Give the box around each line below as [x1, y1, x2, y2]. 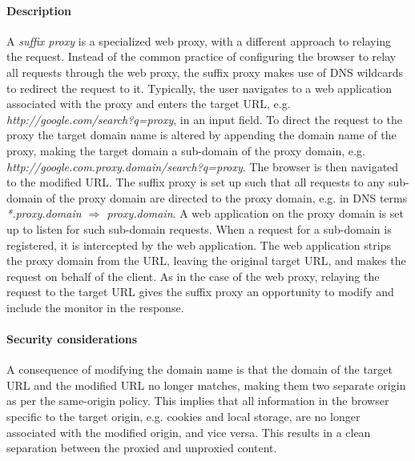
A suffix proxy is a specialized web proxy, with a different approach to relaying [6, 32, 392, 49]
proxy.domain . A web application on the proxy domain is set [107, 205, 404, 222]
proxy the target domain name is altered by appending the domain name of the [6, 126, 397, 143]
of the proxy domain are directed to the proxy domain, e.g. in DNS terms [46, 189, 408, 206]
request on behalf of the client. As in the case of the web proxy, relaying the [6, 267, 380, 284]
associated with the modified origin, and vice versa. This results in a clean [6, 423, 371, 440]
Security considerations [6, 331, 138, 347]
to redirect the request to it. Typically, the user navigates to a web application [6, 79, 393, 96]
